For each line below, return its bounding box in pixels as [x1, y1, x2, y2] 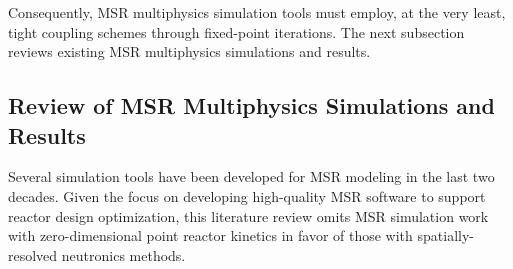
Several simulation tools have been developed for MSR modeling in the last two [8, 166, 495, 187]
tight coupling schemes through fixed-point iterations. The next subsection [8, 21, 465, 42]
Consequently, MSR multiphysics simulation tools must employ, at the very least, [8, 2, 506, 22]
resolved [8, 244, 58, 265]
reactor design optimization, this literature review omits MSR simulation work [8, 205, 489, 226]
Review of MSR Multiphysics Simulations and [8, 90, 495, 121]
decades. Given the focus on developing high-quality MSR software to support [8, 185, 486, 206]
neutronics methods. [61, 244, 186, 265]
